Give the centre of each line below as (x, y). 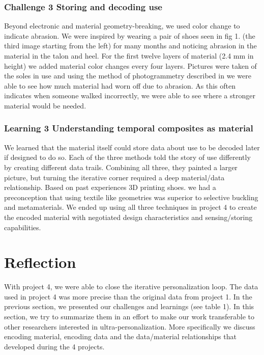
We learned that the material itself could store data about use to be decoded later (132, 147)
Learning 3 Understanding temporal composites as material (129, 128)
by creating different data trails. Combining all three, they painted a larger (121, 167)
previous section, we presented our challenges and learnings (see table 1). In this (129, 306)
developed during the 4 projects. (54, 346)
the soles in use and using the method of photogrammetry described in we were (128, 76)
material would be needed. (45, 105)
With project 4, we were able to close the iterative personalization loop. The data (131, 286)
